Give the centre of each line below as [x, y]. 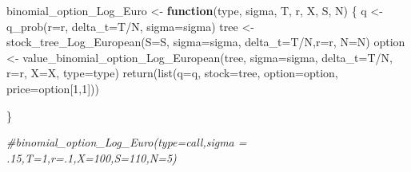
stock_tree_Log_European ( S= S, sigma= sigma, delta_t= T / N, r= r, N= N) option [206, 42]
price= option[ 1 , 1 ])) [53, 88]
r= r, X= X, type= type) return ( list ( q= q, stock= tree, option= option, [172, 73]
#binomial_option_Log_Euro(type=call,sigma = [127, 142]
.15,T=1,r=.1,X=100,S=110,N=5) [92, 157]
